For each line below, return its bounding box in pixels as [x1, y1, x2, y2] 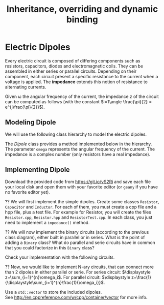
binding [66, 14, 98, 25]
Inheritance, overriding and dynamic [6, 3, 158, 15]
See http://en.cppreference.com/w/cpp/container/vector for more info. [5, 294, 148, 300]
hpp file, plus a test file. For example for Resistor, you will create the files [5, 209, 152, 215]
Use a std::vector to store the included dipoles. [5, 289, 102, 295]
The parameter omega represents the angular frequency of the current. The [5, 146, 155, 152]
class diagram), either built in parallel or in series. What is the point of [5, 234, 145, 240]
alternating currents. [5, 84, 47, 90]
